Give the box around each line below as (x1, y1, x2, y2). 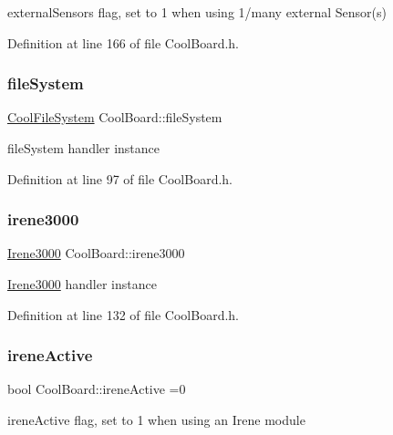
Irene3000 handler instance (7, 274, 157, 293)
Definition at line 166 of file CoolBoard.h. (7, 33, 240, 52)
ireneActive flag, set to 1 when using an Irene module (7, 410, 305, 429)
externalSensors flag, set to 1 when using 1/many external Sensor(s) (7, 3, 387, 21)
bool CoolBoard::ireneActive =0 (7, 379, 186, 399)
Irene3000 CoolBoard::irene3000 (7, 243, 185, 263)
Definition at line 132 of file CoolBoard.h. (7, 305, 240, 324)
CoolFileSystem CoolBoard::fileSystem (7, 108, 222, 127)
